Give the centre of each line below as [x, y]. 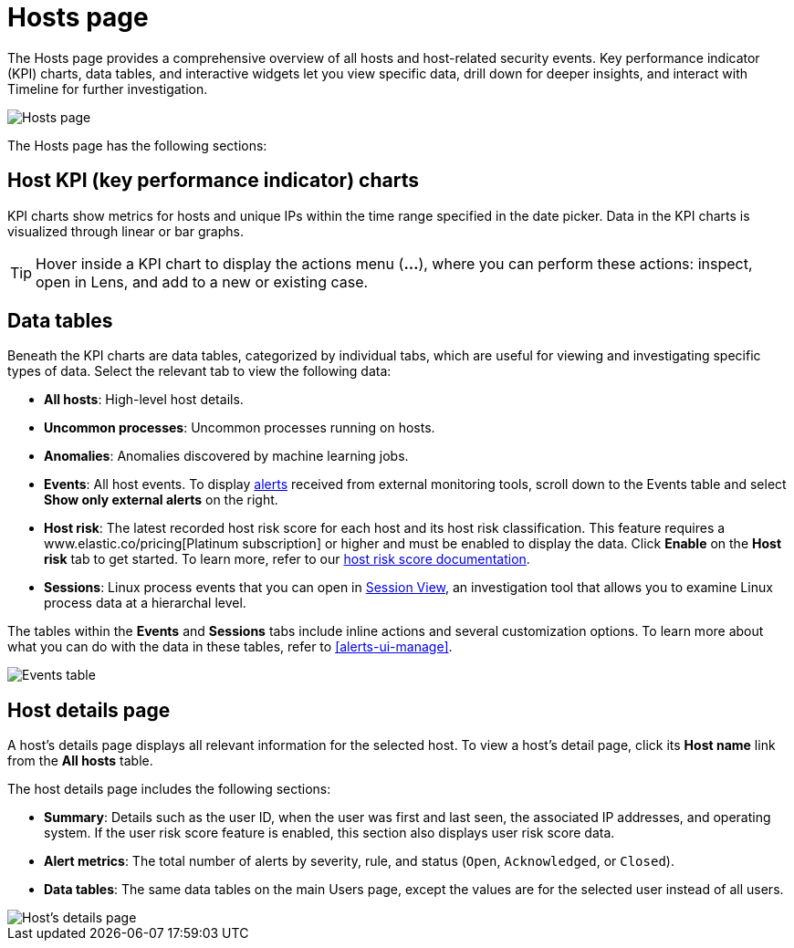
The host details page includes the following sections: [169, 789]
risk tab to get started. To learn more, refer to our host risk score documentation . [287, 559]
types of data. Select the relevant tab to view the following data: [199, 371]
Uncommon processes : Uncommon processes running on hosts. [240, 428]
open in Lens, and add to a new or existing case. [202, 281]
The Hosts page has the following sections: [137, 145]
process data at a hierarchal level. [145, 603]
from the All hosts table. [80, 761]
